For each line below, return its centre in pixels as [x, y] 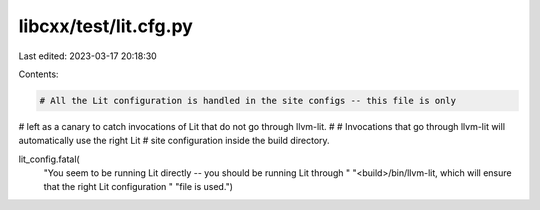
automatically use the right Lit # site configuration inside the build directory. [174, 141]
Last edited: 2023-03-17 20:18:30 [87, 56]
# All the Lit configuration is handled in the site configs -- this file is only [248, 100]
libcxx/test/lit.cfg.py [106, 26]
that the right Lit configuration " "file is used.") [138, 187]
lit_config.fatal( [49, 159]
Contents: [38, 74]
